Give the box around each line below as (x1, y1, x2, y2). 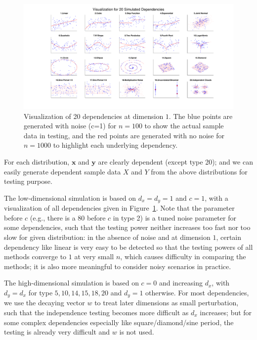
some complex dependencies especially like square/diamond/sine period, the (4, 317, 234, 327)
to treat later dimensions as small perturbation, (94, 297, 239, 308)
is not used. (119, 327, 154, 337)
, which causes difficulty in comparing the (120, 251, 246, 262)
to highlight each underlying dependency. (53, 140, 178, 150)
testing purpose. (4, 176, 52, 186)
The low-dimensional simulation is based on (4, 192, 136, 203)
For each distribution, (4, 156, 70, 167)
